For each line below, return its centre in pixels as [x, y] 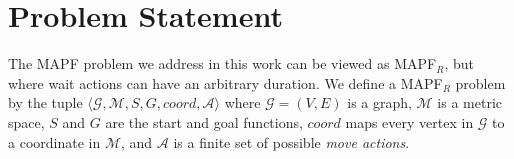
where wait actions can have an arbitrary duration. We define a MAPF [225, 82]
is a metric [470, 102]
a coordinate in [54, 141]
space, [26, 121]
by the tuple [45, 102]
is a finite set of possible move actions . [291, 141]
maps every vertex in [409, 121]
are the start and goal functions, [204, 121]
